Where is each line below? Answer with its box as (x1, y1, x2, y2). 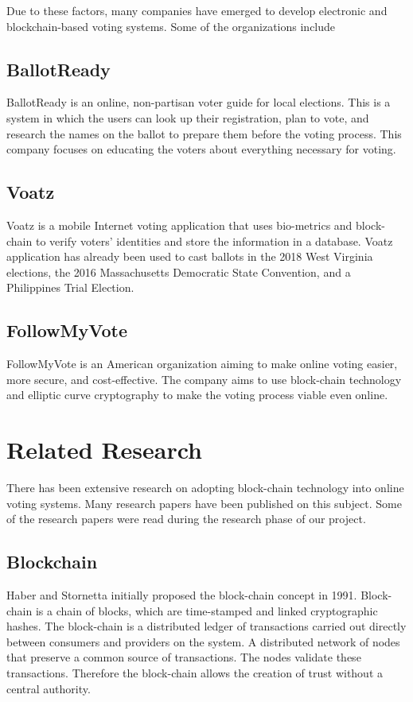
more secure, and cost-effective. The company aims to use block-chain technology (6, 370, 402, 387)
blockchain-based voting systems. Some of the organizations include (6, 17, 336, 34)
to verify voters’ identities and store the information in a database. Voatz (35, 232, 393, 249)
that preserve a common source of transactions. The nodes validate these (6, 649, 361, 665)
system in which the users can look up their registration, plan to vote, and (6, 109, 369, 126)
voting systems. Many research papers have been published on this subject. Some (6, 495, 402, 511)
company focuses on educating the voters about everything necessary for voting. (6, 141, 396, 157)
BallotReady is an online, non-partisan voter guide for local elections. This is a (6, 94, 391, 111)
